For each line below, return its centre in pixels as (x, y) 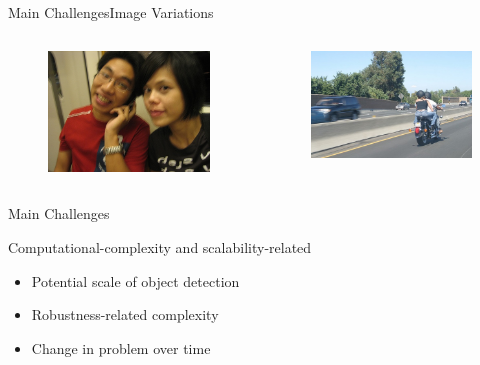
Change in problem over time (121, 347)
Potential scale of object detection (135, 280)
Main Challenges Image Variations (111, 12)
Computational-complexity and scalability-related (160, 246)
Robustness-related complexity (125, 314)
